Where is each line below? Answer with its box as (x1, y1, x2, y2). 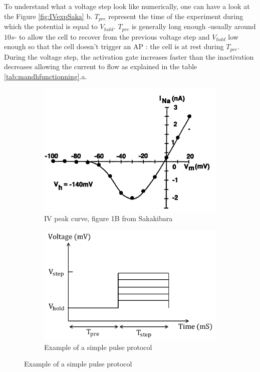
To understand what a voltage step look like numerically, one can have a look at (4, 1, 250, 11)
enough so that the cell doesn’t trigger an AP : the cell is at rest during (4, 41, 224, 52)
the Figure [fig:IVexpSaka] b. (4, 11, 93, 21)
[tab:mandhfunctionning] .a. (4, 71, 87, 81)
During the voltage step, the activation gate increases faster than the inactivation (4, 51, 254, 62)
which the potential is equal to (4, 21, 98, 32)
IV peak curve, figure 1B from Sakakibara (44, 213, 173, 224)
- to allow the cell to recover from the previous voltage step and (14, 31, 210, 42)
